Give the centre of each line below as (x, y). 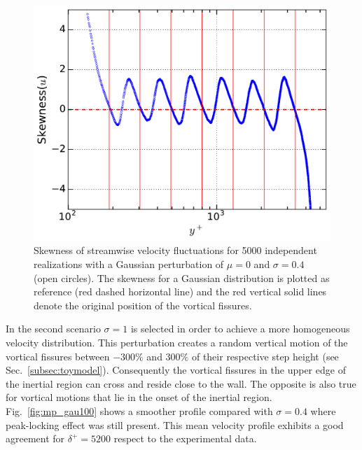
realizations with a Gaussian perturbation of (129, 263)
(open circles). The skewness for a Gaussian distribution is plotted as (182, 277)
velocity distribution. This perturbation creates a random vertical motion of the (177, 342)
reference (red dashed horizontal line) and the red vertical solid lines (180, 291)
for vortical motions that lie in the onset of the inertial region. (139, 397)
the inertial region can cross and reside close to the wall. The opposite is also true (181, 383)
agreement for (35, 438)
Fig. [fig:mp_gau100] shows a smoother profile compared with (139, 410)
